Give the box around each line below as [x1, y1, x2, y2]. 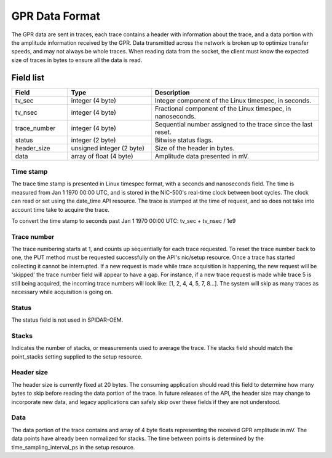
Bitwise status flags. [154, 136, 213, 144]
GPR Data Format [11, 9, 101, 23]
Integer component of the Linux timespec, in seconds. [154, 96, 312, 104]
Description [154, 88, 190, 96]
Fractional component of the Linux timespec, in [154, 104, 291, 113]
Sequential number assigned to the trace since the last [154, 120, 313, 128]
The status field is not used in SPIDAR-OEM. [11, 316, 124, 324]
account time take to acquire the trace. [11, 206, 110, 213]
